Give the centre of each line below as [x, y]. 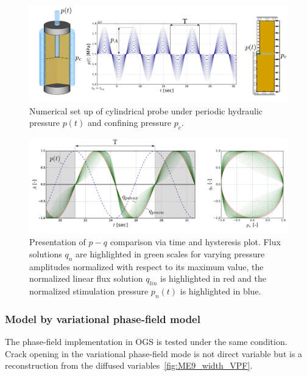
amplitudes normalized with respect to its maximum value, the [146, 266]
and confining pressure [129, 123]
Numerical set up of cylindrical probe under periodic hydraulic [146, 110]
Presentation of [58, 242]
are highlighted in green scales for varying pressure [170, 253]
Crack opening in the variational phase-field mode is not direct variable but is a [154, 353]
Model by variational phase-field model [103, 319]
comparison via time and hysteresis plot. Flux [195, 242]
